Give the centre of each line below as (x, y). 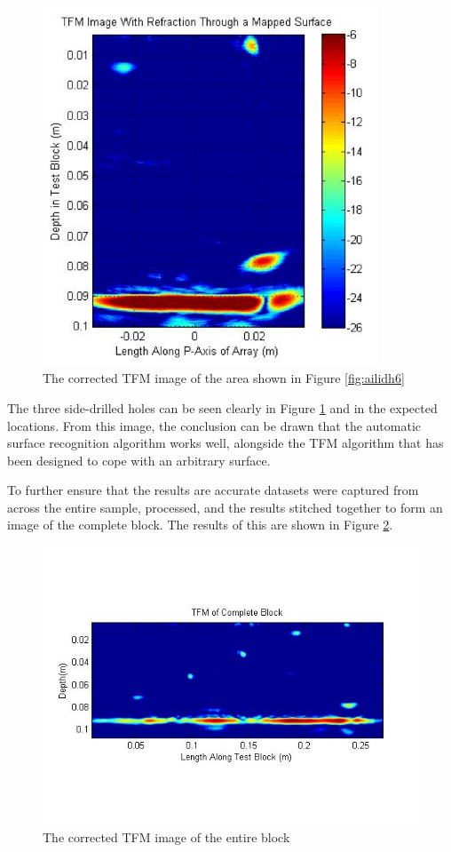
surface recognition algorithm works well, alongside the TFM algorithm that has (225, 443)
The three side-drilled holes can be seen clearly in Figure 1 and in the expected (222, 407)
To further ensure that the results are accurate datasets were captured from (213, 490)
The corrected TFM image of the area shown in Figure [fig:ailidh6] (224, 378)
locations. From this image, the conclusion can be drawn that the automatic (214, 425)
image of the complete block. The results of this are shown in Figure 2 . (200, 525)
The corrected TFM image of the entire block (166, 836)
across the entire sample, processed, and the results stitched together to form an (225, 507)
